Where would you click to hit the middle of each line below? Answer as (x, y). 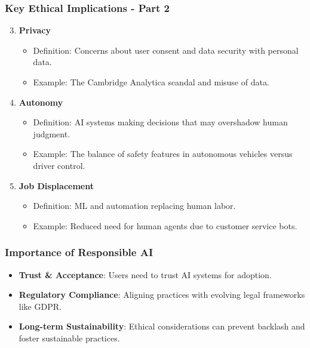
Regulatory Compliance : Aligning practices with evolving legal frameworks (162, 295)
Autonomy (41, 102)
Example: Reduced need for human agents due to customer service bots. (165, 225)
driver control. (59, 165)
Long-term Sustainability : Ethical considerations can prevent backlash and (162, 326)
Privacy (35, 30)
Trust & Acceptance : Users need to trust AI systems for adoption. (145, 274)
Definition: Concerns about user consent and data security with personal (166, 50)
